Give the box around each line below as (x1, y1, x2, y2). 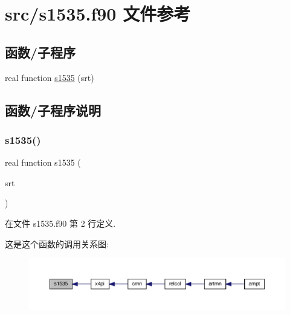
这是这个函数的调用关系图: (5, 237, 109, 250)
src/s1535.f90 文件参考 (5, 1, 191, 26)
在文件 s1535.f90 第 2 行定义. (5, 216, 116, 229)
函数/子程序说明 (5, 100, 101, 119)
